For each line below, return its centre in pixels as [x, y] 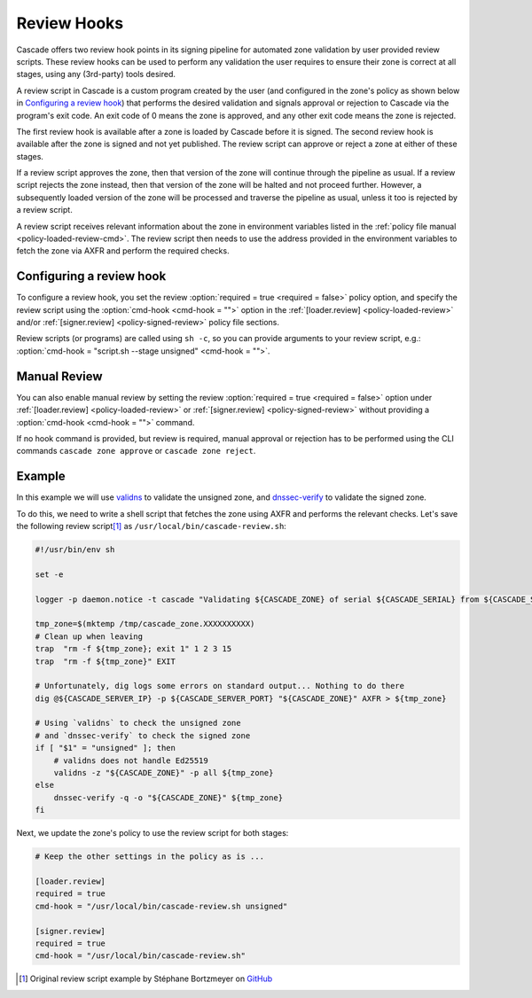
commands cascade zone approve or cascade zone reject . [136, 451]
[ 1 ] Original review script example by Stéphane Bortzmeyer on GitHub [146, 979]
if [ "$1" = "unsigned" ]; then [106, 748]
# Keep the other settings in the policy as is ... [150, 857]
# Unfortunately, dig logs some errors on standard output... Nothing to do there [220, 686]
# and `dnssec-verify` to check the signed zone [143, 735]
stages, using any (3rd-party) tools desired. [96, 74]
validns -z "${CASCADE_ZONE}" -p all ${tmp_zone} [164, 773]
